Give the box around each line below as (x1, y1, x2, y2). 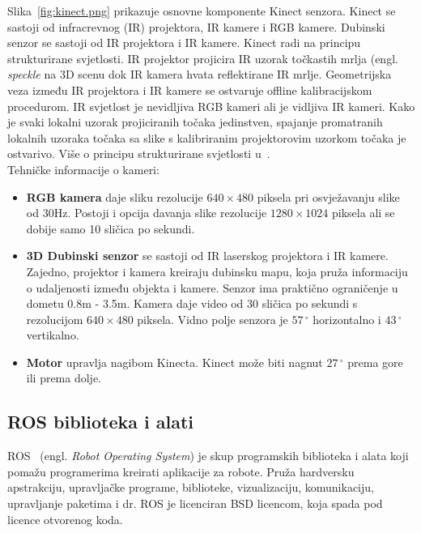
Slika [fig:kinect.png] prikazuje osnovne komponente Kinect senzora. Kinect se (7, 2, 396, 19)
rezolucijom (26, 310, 83, 327)
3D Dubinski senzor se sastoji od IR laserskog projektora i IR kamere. (26, 247, 389, 264)
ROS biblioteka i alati (7, 409, 194, 434)
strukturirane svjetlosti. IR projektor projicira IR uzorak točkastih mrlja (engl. (7, 49, 398, 66)
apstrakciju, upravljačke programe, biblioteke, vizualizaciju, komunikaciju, (7, 479, 374, 496)
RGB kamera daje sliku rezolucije (26, 188, 203, 205)
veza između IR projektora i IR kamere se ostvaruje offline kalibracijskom (7, 81, 372, 98)
